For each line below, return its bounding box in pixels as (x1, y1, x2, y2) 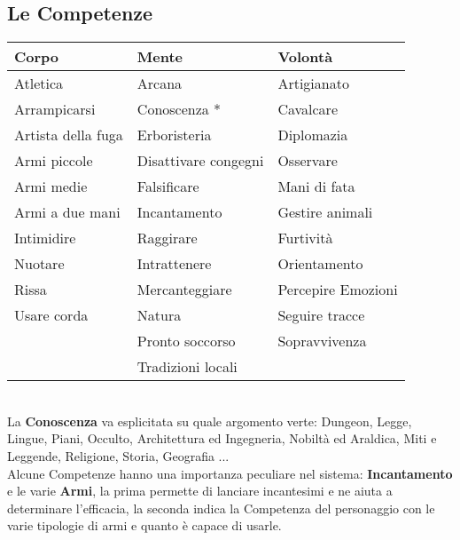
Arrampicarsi (14, 99, 96, 120)
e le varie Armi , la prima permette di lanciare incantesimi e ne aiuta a (7, 481, 393, 500)
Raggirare (136, 227, 198, 249)
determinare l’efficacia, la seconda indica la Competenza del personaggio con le (7, 498, 435, 517)
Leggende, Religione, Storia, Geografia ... (7, 446, 230, 465)
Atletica (14, 73, 64, 94)
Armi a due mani (14, 202, 121, 223)
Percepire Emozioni (277, 279, 398, 300)
